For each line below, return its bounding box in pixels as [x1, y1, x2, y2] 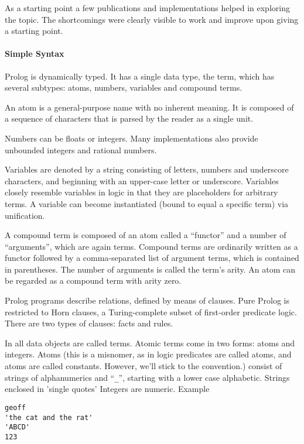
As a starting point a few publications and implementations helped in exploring [5, 2, 290, 13]
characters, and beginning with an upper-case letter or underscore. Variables [5, 174, 279, 187]
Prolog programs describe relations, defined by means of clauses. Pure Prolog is [5, 294, 289, 307]
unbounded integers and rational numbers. [5, 143, 157, 156]
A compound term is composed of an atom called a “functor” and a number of [5, 229, 286, 241]
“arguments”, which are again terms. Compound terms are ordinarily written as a [5, 240, 298, 252]
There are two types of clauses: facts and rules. [5, 317, 173, 329]
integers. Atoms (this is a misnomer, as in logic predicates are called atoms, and [5, 348, 292, 360]
